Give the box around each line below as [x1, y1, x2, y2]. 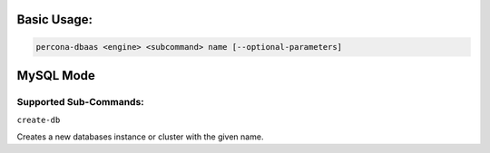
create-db [16, 115, 61, 126]
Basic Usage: [16, 12, 93, 27]
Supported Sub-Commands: [16, 95, 144, 108]
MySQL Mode [16, 68, 95, 83]
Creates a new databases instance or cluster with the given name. [16, 131, 264, 142]
